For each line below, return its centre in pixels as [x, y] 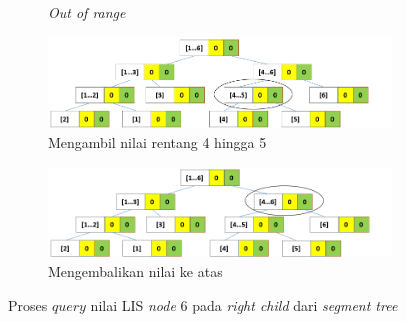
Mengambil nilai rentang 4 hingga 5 [157, 142]
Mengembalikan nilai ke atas [135, 271]
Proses [28, 304]
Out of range [87, 12]
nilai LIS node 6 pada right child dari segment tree [244, 304]
